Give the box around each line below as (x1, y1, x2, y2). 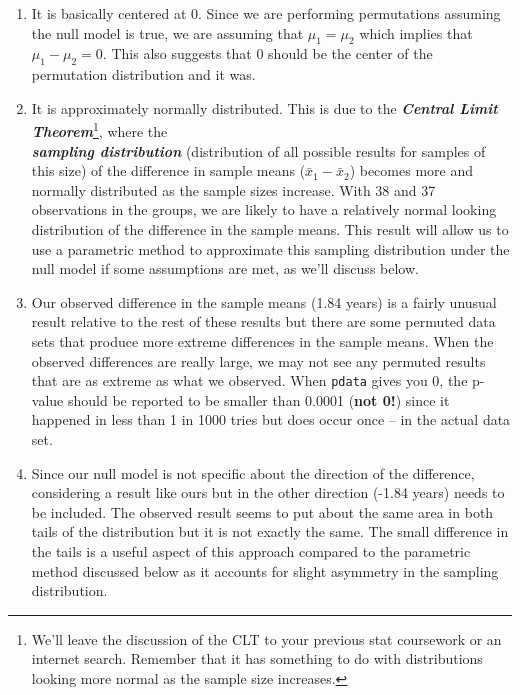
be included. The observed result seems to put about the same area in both (31, 501, 494, 522)
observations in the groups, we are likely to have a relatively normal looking (31, 199, 497, 220)
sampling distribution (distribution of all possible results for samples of (31, 140, 486, 161)
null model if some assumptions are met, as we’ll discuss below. (31, 258, 419, 279)
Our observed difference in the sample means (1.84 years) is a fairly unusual (31, 291, 497, 312)
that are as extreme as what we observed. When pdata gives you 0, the (31, 370, 468, 391)
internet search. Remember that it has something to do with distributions (31, 648, 483, 669)
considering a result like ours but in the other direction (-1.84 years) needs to (31, 482, 505, 503)
